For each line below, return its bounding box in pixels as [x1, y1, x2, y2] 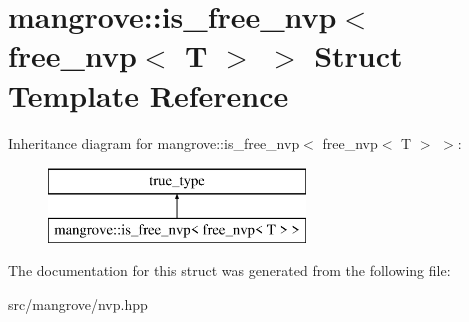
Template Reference [8, 74, 289, 115]
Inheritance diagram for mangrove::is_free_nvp [8, 132, 300, 153]
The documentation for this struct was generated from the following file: [8, 260, 451, 281]
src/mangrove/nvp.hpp [8, 293, 148, 314]
